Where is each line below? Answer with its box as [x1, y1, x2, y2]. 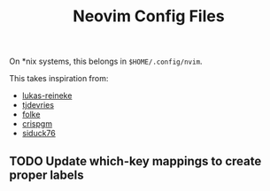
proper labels [9, 167, 84, 182]
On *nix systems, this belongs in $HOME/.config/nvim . [9, 56, 203, 67]
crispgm [21, 118, 53, 129]
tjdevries [21, 100, 55, 111]
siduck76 [21, 128, 56, 139]
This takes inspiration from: [9, 73, 109, 84]
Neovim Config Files [73, 6, 225, 27]
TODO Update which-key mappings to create [9, 153, 262, 169]
